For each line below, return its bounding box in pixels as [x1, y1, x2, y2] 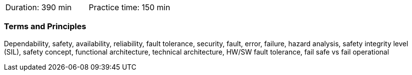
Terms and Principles [4, 21, 86, 32]
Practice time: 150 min [88, 2, 170, 12]
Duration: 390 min [5, 2, 72, 12]
